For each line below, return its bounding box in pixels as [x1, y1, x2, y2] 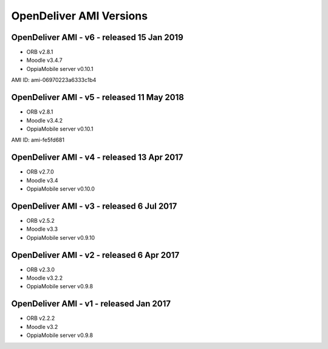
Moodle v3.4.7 [26, 56, 63, 64]
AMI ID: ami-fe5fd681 [11, 137, 65, 144]
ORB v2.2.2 [26, 314, 55, 322]
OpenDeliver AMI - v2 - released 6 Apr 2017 [11, 249, 180, 260]
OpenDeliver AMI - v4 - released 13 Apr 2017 [11, 152, 183, 163]
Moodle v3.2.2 [26, 274, 63, 282]
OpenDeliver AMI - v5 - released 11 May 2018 [11, 92, 185, 103]
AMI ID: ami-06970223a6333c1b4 [11, 76, 97, 84]
